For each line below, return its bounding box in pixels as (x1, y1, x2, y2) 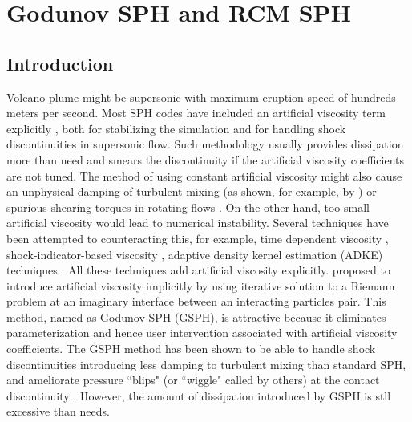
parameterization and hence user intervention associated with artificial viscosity (6, 324, 398, 341)
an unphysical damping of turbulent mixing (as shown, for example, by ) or (6, 183, 377, 200)
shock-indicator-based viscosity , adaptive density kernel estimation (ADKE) (6, 245, 383, 262)
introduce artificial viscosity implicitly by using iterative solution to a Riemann (6, 277, 395, 294)
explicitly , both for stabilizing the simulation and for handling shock (6, 120, 346, 136)
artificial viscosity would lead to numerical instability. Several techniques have (6, 214, 389, 231)
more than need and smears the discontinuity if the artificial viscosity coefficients (6, 151, 404, 168)
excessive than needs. (6, 403, 110, 420)
